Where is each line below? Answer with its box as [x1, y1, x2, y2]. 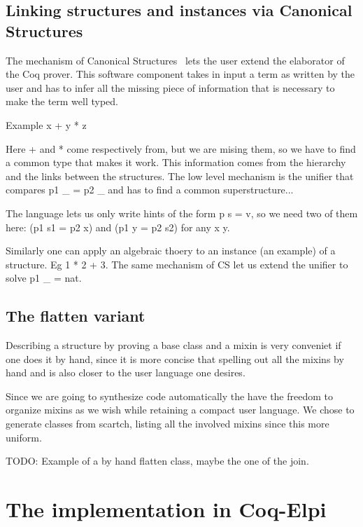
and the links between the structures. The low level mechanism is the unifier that [6, 168, 354, 183]
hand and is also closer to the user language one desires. [6, 365, 245, 380]
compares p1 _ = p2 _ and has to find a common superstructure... [6, 182, 294, 197]
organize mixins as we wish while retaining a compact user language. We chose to [6, 402, 355, 417]
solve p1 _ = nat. [6, 271, 82, 285]
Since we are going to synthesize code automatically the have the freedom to [6, 388, 334, 403]
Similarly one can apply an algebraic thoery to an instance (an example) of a [6, 243, 336, 258]
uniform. [6, 430, 42, 444]
